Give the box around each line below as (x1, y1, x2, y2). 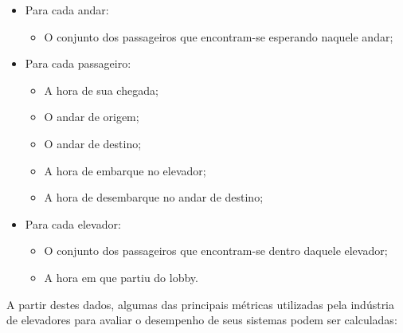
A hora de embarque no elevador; (44, 162, 206, 178)
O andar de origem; (44, 108, 139, 125)
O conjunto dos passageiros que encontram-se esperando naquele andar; (44, 28, 393, 45)
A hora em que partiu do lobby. (44, 268, 198, 285)
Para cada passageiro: (25, 55, 131, 72)
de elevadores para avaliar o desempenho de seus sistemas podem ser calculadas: (6, 311, 397, 328)
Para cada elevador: (25, 215, 121, 232)
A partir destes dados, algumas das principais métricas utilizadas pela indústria (6, 296, 395, 312)
